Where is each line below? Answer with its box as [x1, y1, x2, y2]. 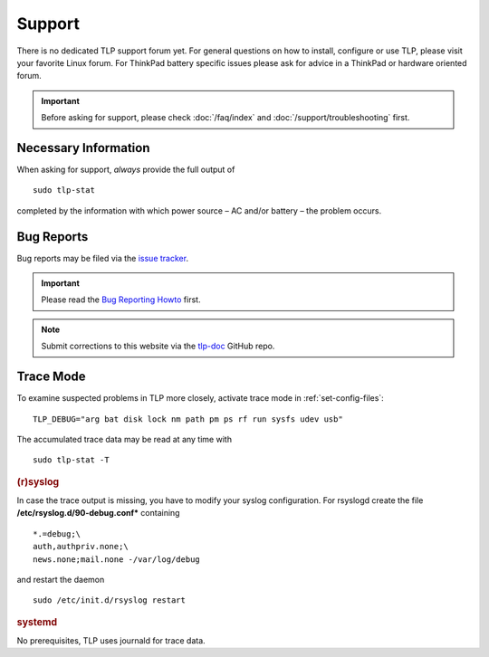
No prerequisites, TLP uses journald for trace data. [16, 635, 206, 646]
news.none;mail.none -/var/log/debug [33, 554, 201, 565]
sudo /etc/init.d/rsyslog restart [33, 595, 186, 605]
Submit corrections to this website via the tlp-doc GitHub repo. [41, 340, 275, 352]
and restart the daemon [16, 574, 105, 585]
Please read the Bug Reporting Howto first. [41, 294, 201, 305]
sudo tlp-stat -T [33, 455, 110, 465]
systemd [16, 615, 58, 628]
